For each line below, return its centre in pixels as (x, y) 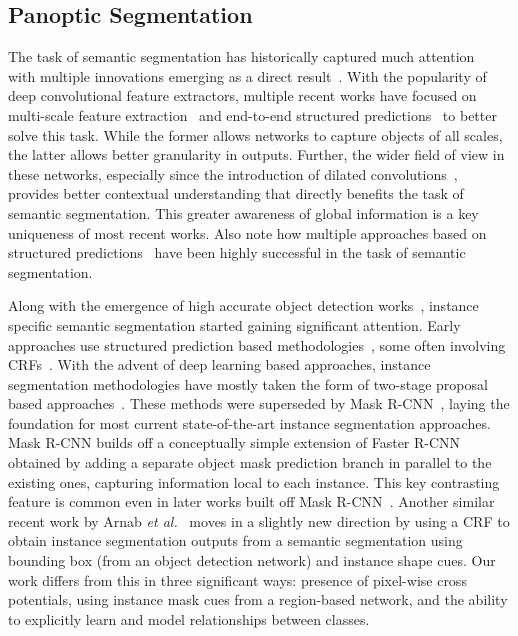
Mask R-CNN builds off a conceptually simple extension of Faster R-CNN (234, 442)
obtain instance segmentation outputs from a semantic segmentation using (235, 540)
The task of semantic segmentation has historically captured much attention (241, 56)
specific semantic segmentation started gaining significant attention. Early (234, 324)
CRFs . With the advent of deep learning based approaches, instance (219, 364)
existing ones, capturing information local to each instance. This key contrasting (254, 481)
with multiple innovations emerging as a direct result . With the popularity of (247, 75)
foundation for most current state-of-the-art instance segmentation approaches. (249, 422)
